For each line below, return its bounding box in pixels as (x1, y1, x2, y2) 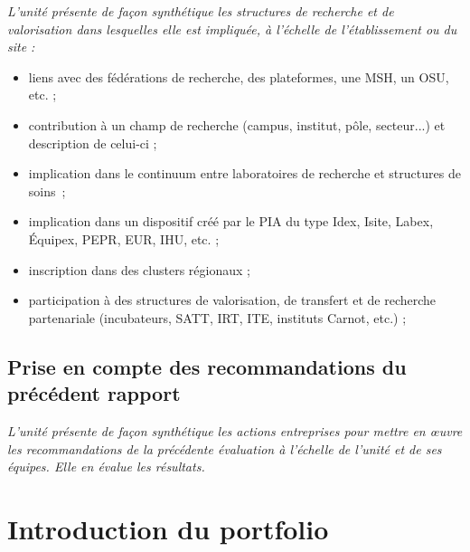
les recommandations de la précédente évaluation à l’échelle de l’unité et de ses (7, 439, 442, 458)
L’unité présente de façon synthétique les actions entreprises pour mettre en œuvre (7, 421, 463, 440)
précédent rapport (7, 379, 181, 407)
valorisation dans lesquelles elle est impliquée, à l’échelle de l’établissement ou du (7, 19, 457, 38)
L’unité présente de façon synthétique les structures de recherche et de (7, 2, 394, 20)
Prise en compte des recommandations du (7, 352, 407, 380)
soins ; (28, 181, 66, 200)
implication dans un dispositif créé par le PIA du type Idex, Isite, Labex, (28, 212, 434, 231)
